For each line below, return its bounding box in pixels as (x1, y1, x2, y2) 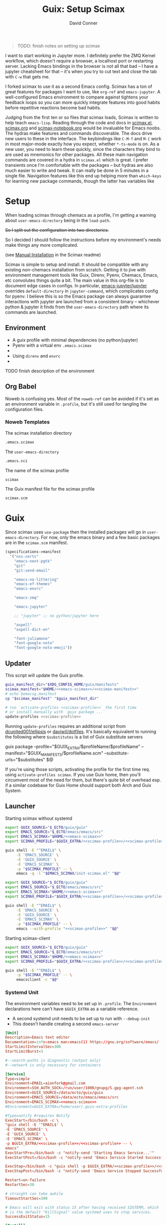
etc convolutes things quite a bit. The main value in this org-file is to (5, 277, 144, 283)
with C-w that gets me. (5, 73, 50, 79)
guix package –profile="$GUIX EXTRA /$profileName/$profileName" (5, 743, 141, 750)
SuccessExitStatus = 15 (5, 1214, 50, 1220)
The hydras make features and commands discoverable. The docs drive (5, 130, 153, 136)
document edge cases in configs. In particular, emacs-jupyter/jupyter (5, 282, 147, 288)
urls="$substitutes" (5, 756, 46, 762)
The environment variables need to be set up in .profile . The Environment (5, 1000, 158, 1006)
